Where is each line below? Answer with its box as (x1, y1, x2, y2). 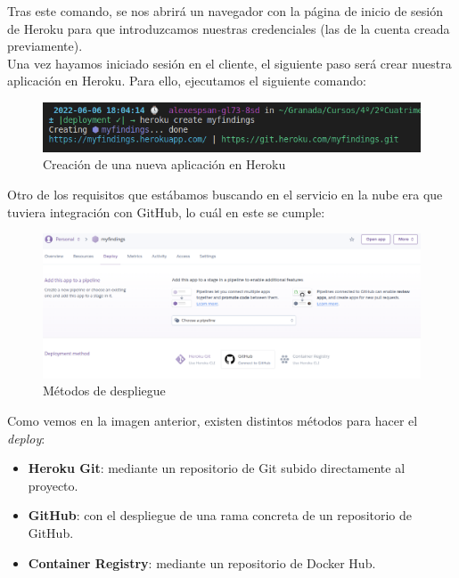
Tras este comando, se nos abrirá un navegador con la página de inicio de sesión (7, 2, 444, 20)
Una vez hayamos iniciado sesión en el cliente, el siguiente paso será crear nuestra (7, 53, 452, 72)
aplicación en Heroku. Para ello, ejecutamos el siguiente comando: (7, 71, 366, 90)
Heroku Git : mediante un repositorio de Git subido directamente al (28, 459, 406, 477)
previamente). (7, 37, 83, 55)
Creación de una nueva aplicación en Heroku (43, 155, 286, 174)
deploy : (7, 428, 45, 447)
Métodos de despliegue (43, 381, 166, 400)
